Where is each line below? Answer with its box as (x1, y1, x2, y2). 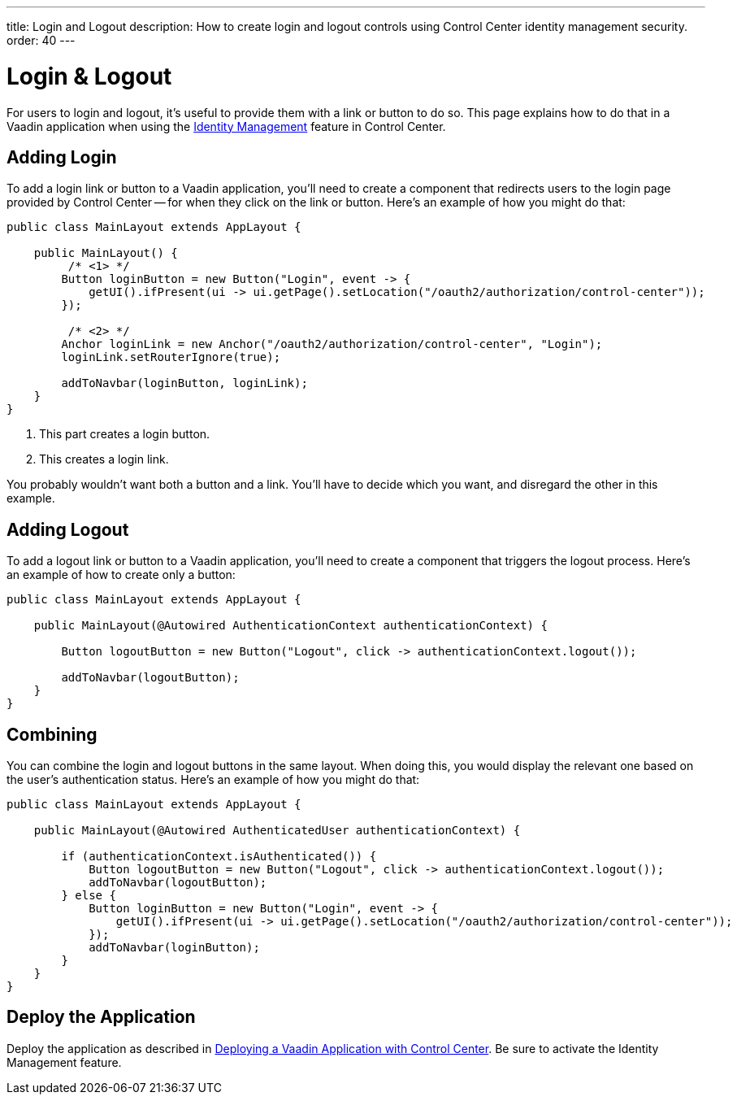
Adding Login (7, 146, 117, 168)
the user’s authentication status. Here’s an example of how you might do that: (7, 772, 420, 787)
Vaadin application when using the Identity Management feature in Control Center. (7, 119, 446, 133)
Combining (7, 724, 98, 745)
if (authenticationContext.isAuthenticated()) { (61, 850, 377, 864)
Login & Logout (7, 62, 172, 90)
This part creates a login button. (39, 427, 210, 442)
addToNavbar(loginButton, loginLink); (61, 376, 308, 390)
